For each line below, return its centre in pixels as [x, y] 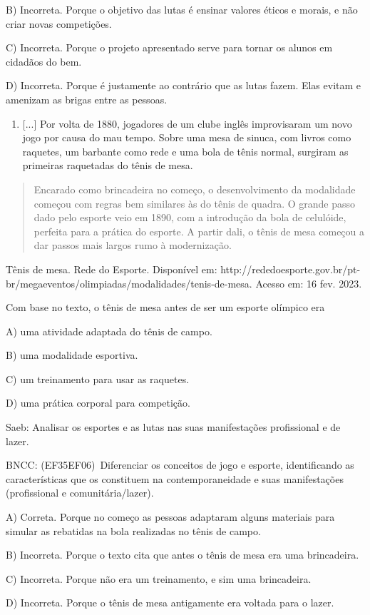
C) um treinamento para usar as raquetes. [98, 378]
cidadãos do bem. [44, 61]
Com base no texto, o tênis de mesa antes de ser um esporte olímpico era [165, 307]
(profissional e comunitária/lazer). [80, 493]
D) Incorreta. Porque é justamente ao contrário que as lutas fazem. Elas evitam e [184, 85]
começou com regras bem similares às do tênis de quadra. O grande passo [195, 203]
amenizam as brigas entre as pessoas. [87, 99]
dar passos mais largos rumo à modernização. [133, 245]
